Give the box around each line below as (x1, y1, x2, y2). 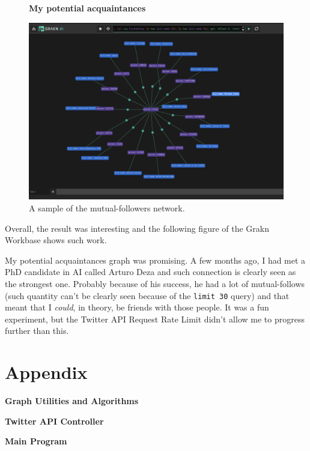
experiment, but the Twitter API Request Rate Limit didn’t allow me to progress (5, 312, 305, 325)
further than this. (5, 324, 69, 337)
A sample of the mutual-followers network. (29, 202, 185, 214)
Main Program (5, 435, 67, 447)
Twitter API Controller (5, 414, 104, 427)
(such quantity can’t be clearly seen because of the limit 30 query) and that (5, 289, 290, 301)
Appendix (5, 360, 88, 384)
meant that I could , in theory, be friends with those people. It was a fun (5, 301, 269, 313)
